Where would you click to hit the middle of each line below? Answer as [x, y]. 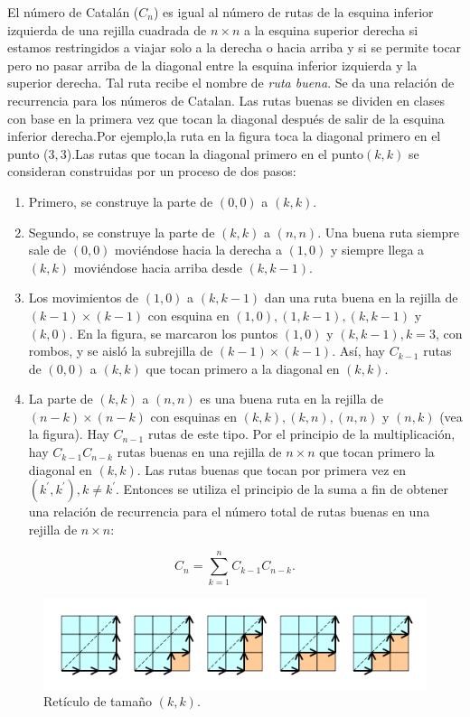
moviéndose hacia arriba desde [158, 267]
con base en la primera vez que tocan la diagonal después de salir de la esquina [226, 118]
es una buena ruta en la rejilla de [292, 399]
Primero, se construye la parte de [121, 201]
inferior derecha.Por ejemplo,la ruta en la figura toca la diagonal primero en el [224, 136]
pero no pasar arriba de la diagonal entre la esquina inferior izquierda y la [212, 65]
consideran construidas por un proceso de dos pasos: [152, 171]
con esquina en [188, 315]
